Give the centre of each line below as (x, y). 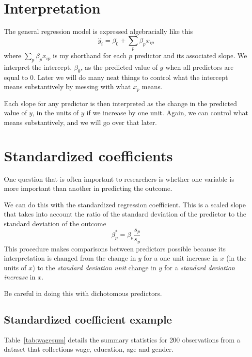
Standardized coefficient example (88, 319)
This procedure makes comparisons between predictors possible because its (115, 248)
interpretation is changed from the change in (70, 258)
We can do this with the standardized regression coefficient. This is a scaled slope (125, 204)
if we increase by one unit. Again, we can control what (167, 113)
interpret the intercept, (38, 67)
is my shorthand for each (90, 55)
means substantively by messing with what (67, 86)
